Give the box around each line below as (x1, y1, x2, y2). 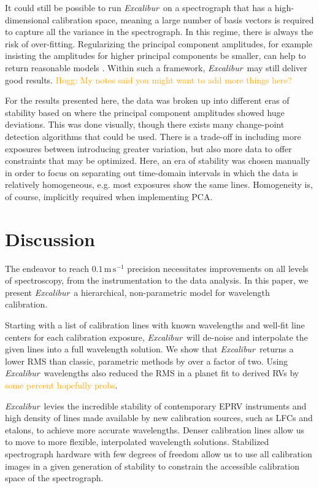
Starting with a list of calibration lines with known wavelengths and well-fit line (5, 319, 305, 331)
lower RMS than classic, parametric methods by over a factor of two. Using (5, 354, 288, 367)
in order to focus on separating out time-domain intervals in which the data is (5, 166, 298, 179)
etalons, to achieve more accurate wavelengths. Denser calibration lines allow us (5, 423, 304, 436)
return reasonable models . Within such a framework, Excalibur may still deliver (5, 61, 307, 74)
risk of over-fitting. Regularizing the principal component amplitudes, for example (5, 37, 313, 50)
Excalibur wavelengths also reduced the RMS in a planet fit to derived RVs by (5, 366, 299, 379)
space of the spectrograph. (5, 471, 104, 484)
